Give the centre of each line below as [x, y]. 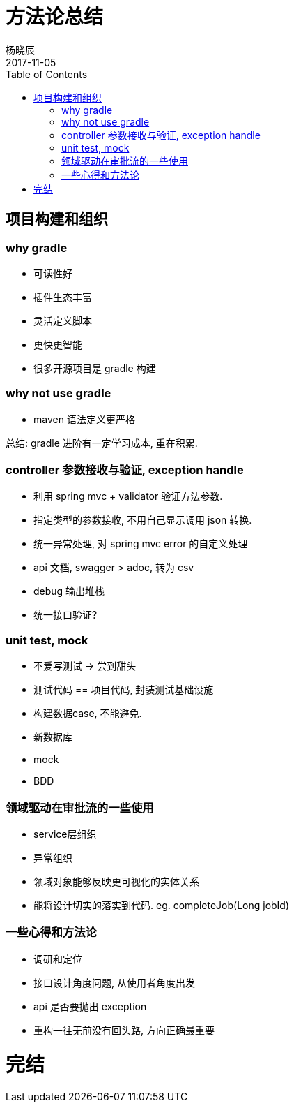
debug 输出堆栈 [69, 591]
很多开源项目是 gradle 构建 [95, 368]
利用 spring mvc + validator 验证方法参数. [128, 496]
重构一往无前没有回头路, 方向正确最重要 [124, 1030]
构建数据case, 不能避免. [88, 714]
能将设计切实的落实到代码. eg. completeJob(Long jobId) [162, 905]
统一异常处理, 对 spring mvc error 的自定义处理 [141, 544]
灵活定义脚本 [63, 320]
